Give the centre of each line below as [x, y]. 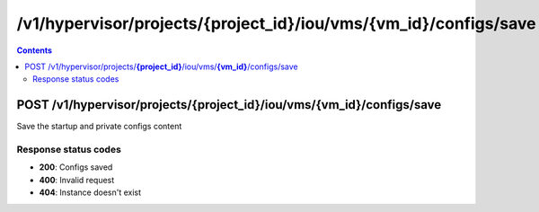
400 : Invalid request [77, 180]
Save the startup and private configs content [99, 127]
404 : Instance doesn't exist [90, 192]
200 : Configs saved [76, 167]
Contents [35, 50]
